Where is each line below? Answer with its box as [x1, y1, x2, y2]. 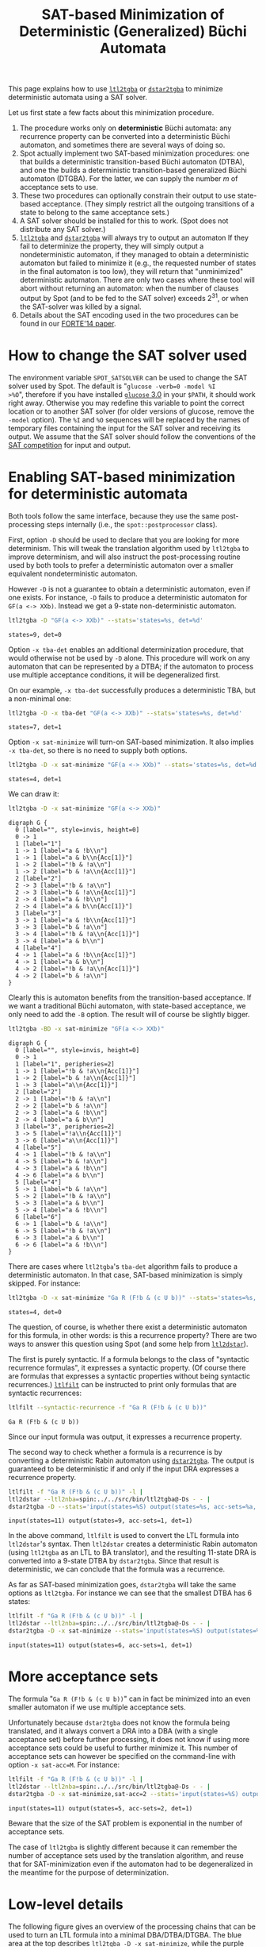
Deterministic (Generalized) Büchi [19, 22, 247, 40]
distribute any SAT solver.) [19, 225, 106, 234]
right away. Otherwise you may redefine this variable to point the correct [8, 398, 245, 407]
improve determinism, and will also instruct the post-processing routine [8, 552, 241, 561]
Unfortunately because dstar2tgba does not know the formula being [8, 1718, 230, 1728]
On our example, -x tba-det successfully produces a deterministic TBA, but [8, 685, 256, 695]
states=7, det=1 [8, 723, 62, 731]
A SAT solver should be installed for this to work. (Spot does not [19, 216, 229, 226]
